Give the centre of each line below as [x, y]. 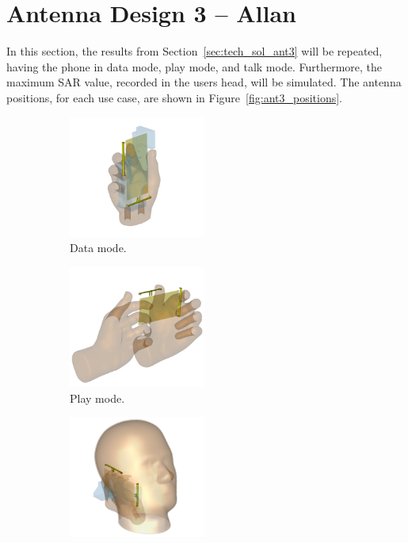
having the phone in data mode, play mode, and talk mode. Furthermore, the [194, 66]
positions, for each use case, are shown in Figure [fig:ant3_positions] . [175, 97]
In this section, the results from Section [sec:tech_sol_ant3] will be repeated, [194, 51]
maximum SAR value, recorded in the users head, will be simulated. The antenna [204, 82]
